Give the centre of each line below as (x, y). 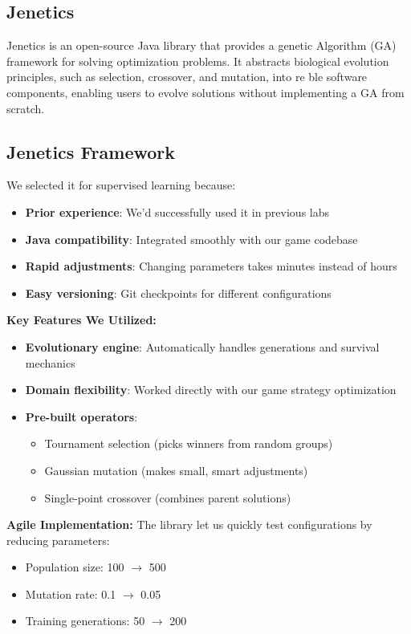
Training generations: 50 (85, 621)
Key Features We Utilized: (81, 320)
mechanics (50, 362)
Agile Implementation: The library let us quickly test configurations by (189, 524)
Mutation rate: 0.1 (71, 593)
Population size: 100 (75, 567)
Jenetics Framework (91, 151)
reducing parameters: (58, 540)
